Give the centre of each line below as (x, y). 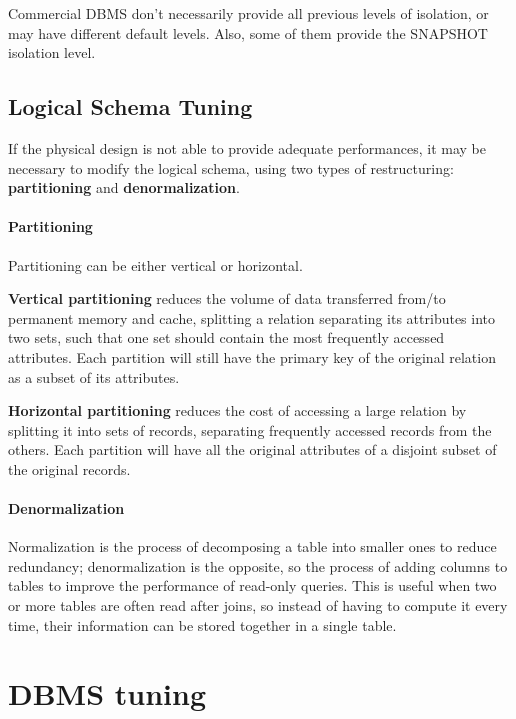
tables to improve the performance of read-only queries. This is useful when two (252, 585)
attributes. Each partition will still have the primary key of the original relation (252, 356)
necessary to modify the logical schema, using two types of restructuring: (231, 167)
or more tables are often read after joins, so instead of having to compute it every (258, 605)
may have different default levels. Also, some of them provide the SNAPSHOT (248, 32)
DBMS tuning (107, 693)
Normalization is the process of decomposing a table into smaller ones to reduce (252, 546)
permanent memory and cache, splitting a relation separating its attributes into (252, 317)
